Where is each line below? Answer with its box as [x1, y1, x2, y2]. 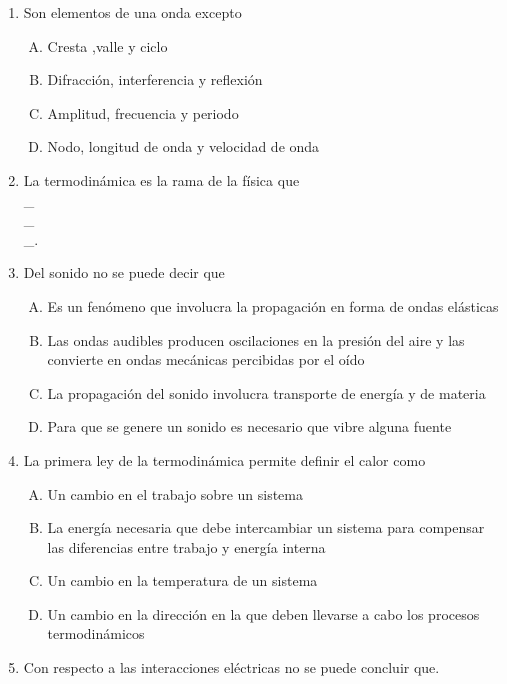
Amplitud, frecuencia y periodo [47, 102, 239, 123]
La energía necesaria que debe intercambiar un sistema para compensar [47, 517, 485, 538]
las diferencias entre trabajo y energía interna [47, 536, 326, 557]
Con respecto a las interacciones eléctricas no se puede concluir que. [23, 657, 440, 678]
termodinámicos [47, 623, 145, 644]
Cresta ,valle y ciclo [47, 35, 168, 56]
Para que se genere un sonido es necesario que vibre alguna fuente [47, 416, 452, 437]
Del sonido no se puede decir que [23, 262, 225, 283]
